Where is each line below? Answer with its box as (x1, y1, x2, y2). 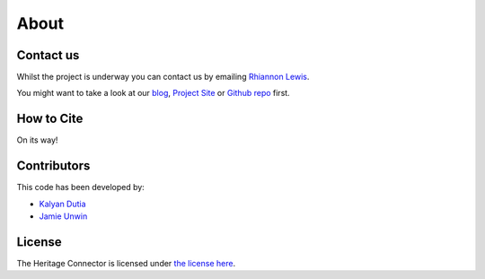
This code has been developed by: (16, 182, 145, 193)
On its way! (16, 135, 58, 145)
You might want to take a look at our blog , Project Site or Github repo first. (16, 88, 291, 99)
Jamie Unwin (39, 211, 88, 222)
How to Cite (16, 111, 84, 126)
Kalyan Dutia (39, 198, 86, 209)
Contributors (16, 158, 91, 174)
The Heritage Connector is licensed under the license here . (16, 257, 236, 268)
